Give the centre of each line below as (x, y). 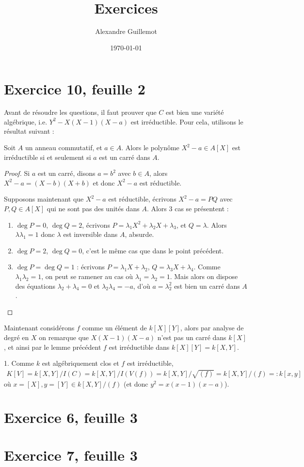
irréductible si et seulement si (48, 157)
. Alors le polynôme (150, 148)
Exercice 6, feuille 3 (71, 417)
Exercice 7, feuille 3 (71, 455)
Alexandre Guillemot (126, 31)
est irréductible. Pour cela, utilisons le (187, 121)
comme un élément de (114, 328)
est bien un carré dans (207, 286)
